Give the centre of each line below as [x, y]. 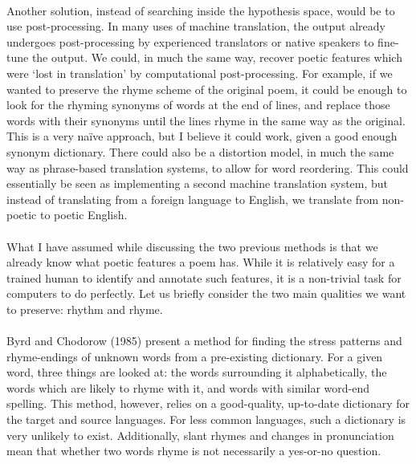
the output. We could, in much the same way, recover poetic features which [217, 57]
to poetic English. [84, 215]
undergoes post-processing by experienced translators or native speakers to [190, 41]
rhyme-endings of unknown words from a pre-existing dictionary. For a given [195, 356]
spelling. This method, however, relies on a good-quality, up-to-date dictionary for [208, 403]
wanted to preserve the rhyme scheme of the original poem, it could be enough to [207, 89]
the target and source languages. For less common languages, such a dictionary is [206, 419]
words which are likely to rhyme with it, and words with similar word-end [188, 387]
